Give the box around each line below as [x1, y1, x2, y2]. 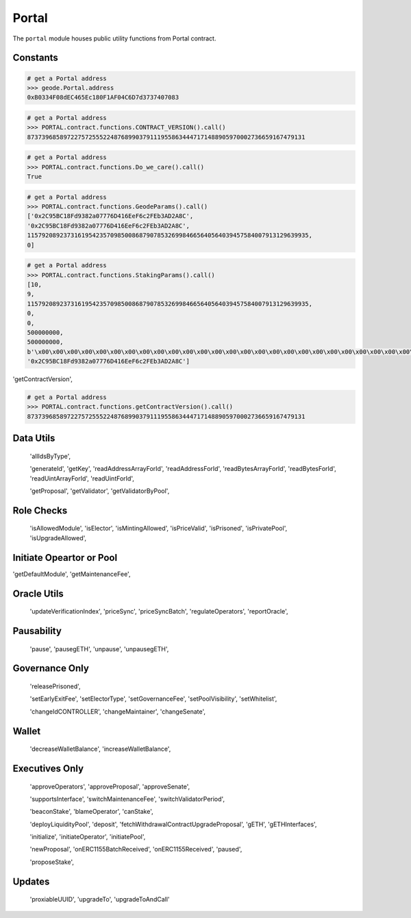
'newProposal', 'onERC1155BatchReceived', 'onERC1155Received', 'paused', [29, 845, 242, 854]
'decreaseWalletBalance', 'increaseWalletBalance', [29, 745, 171, 753]
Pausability [12, 625, 62, 637]
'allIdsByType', [29, 452, 71, 460]
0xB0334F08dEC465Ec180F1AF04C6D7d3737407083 [27, 93, 179, 101]
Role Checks [12, 505, 68, 516]
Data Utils [12, 433, 55, 444]
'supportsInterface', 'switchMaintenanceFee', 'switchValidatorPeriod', [29, 795, 225, 803]
